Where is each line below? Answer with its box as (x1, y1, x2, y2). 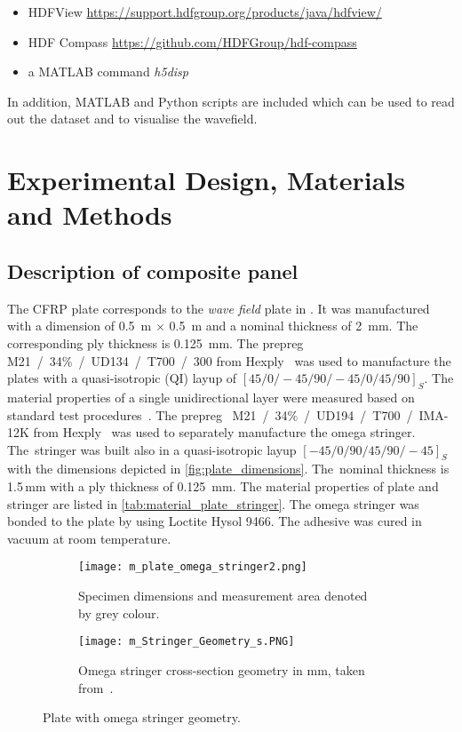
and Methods (7, 196, 172, 233)
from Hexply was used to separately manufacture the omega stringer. (33, 423, 416, 442)
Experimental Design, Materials (7, 162, 406, 198)
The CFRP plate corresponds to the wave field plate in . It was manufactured (7, 298, 430, 317)
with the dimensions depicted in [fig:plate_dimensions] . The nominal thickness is (7, 459, 450, 478)
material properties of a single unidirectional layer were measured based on (7, 387, 415, 406)
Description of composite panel (7, 257, 299, 284)
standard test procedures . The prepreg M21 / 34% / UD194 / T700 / (7, 405, 413, 424)
